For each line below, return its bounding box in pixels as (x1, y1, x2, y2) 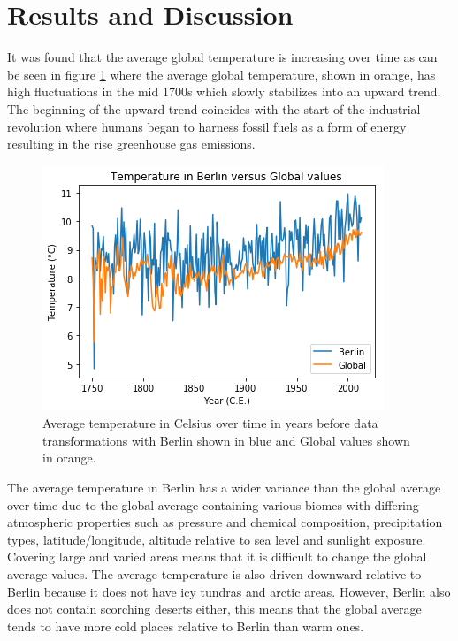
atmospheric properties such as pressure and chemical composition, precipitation (7, 513, 443, 531)
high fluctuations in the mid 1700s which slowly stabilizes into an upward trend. (7, 82, 441, 101)
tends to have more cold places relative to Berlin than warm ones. (7, 616, 364, 635)
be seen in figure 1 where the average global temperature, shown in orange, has (7, 65, 436, 83)
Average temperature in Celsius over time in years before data (42, 414, 378, 432)
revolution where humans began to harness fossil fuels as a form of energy (7, 117, 407, 135)
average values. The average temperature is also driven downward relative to (7, 565, 422, 584)
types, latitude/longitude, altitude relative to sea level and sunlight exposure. (7, 530, 426, 548)
